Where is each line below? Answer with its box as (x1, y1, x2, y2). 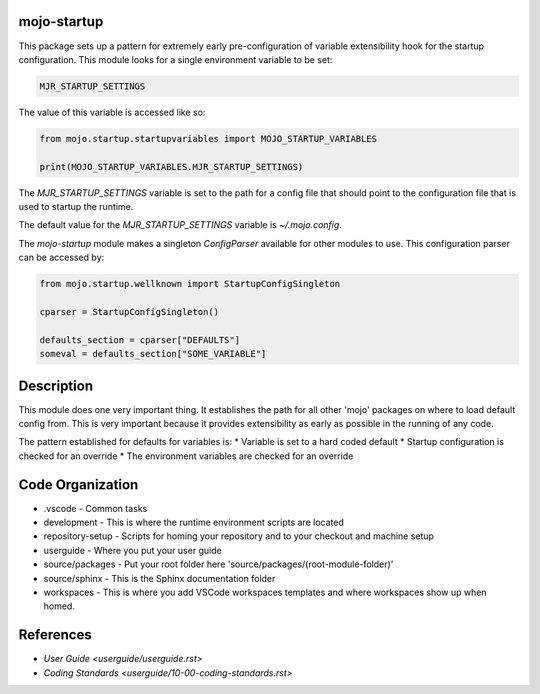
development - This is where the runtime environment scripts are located (43, 516, 344, 529)
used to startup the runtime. (18, 201, 134, 213)
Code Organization (18, 476, 139, 493)
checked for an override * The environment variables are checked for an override (18, 450, 354, 462)
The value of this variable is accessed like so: (18, 106, 206, 118)
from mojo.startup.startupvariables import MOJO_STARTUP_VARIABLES (39, 133, 378, 144)
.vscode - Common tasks (43, 502, 148, 514)
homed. (43, 600, 75, 612)
